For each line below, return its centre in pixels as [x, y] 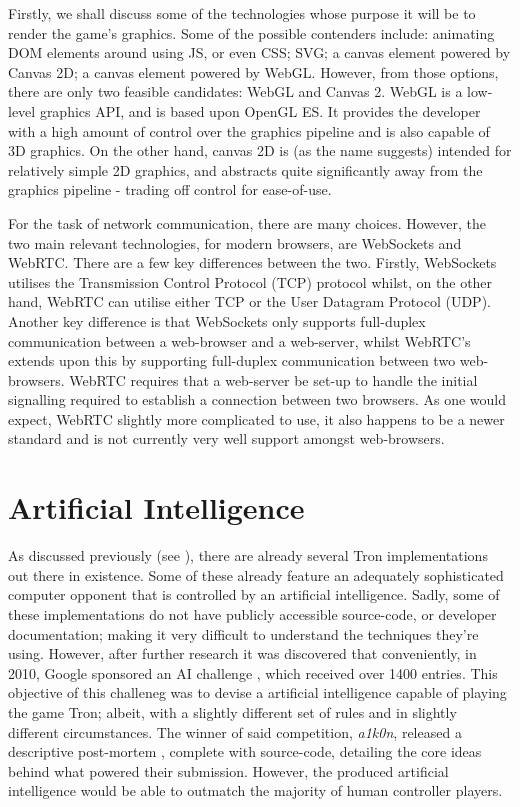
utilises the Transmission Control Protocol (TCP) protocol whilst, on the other [250, 281]
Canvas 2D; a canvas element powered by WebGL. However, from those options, [253, 71]
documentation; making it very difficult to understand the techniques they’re [243, 633]
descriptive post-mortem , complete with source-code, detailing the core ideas [245, 751]
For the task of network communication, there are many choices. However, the [247, 222]
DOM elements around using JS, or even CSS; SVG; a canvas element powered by [259, 52]
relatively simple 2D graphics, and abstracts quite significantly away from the [245, 169]
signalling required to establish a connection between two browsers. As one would [257, 399]
